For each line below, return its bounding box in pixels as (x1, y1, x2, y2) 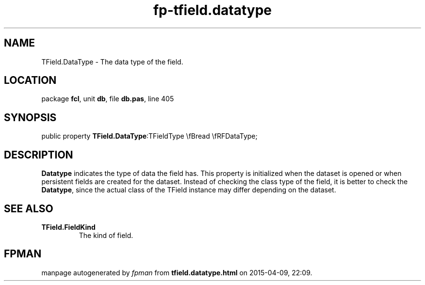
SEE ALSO (4, 202, 53, 215)
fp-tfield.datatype (153, 2, 272, 18)
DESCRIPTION (4, 148, 73, 161)
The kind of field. (79, 231, 133, 239)
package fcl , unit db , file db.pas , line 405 (41, 95, 174, 103)
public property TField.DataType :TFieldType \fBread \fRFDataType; (41, 132, 258, 141)
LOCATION (4, 74, 57, 87)
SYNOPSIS (4, 111, 57, 124)
